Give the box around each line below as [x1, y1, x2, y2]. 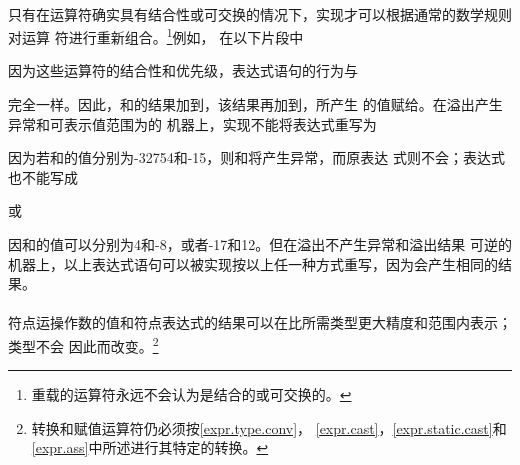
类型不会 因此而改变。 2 [8, 332, 159, 356]
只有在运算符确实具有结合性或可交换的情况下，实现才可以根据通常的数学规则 [8, 3, 512, 24]
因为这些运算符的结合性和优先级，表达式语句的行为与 [8, 60, 358, 81]
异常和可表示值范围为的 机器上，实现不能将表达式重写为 [8, 113, 377, 134]
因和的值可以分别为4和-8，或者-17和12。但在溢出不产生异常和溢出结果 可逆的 [8, 234, 512, 254]
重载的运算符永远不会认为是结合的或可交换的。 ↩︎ [31, 384, 352, 405]
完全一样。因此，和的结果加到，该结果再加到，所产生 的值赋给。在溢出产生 [8, 94, 503, 115]
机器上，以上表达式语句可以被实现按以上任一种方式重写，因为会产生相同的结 [8, 253, 512, 274]
